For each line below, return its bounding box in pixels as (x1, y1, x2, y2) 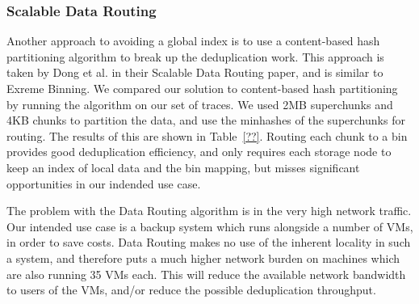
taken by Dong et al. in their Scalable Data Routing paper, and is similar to (6, 64, 383, 81)
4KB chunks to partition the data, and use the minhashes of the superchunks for (6, 112, 405, 129)
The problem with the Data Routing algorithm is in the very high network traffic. (6, 202, 412, 219)
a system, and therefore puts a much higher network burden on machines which (6, 249, 400, 266)
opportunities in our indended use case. (6, 175, 201, 192)
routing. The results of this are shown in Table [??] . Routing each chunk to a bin (6, 127, 408, 144)
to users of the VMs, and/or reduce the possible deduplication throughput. (6, 281, 376, 298)
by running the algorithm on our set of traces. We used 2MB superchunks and (6, 95, 393, 112)
